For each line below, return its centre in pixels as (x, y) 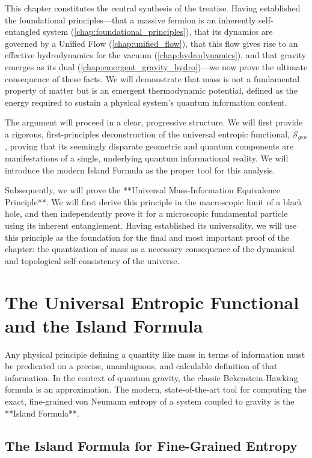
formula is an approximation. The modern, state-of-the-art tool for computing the (156, 389)
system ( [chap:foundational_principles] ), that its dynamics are (158, 32)
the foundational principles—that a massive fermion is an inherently (130, 20)
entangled (23, 32)
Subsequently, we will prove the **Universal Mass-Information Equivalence (142, 190)
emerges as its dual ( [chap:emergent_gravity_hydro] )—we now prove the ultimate (156, 66)
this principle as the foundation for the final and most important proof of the (147, 237)
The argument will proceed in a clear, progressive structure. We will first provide (154, 122)
